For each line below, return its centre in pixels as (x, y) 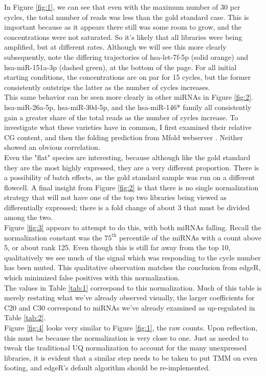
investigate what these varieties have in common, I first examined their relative (128, 127)
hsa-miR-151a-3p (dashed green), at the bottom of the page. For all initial (120, 67)
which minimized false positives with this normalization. (92, 278)
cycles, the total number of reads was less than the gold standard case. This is (127, 17)
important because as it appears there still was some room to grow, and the (123, 27)
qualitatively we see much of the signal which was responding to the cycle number (132, 257)
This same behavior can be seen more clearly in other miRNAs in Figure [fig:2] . (129, 97)
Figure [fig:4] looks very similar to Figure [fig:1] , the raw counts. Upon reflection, (131, 327)
